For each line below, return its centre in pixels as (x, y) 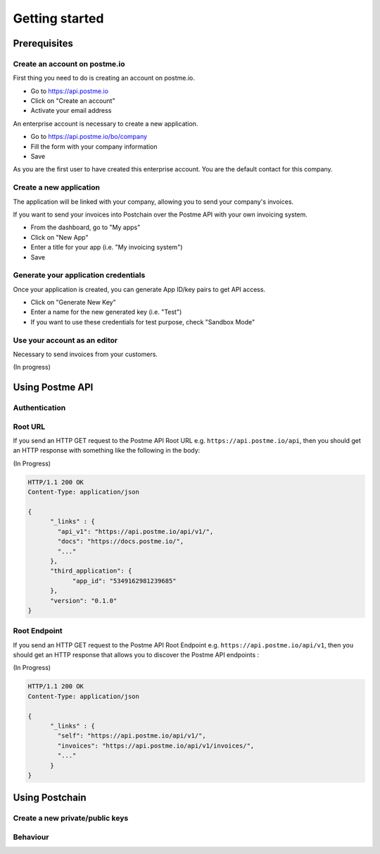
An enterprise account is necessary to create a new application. (106, 123)
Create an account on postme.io (69, 63)
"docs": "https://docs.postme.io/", (121, 542)
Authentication (39, 408)
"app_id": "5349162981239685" (124, 581)
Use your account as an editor (65, 340)
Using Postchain (50, 798)
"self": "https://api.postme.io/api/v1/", (132, 736)
